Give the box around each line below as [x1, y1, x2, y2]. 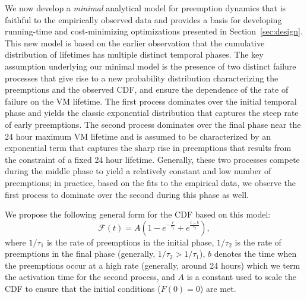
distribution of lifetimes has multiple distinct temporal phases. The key [5, 48, 264, 61]
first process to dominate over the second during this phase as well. [5, 188, 249, 200]
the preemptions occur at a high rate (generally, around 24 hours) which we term [5, 259, 300, 271]
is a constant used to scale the [186, 270, 296, 283]
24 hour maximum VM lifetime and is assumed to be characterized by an [5, 130, 271, 142]
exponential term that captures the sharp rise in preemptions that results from [5, 141, 292, 154]
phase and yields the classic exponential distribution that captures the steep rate [5, 106, 299, 119]
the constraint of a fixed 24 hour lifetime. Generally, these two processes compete [5, 153, 300, 165]
